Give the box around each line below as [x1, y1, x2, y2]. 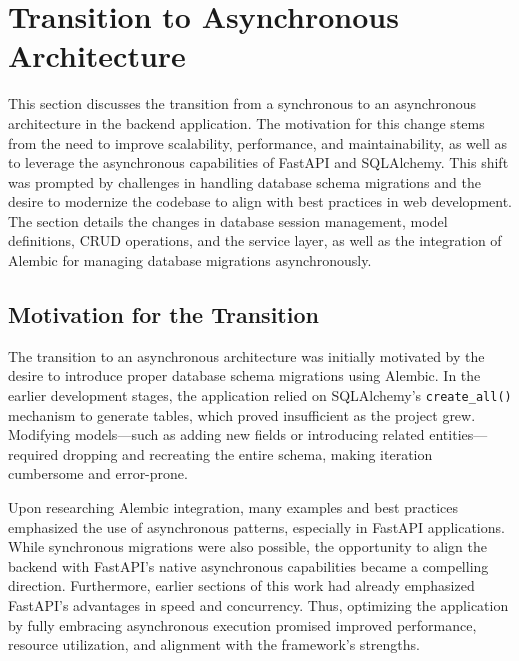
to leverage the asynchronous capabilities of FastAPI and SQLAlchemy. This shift [8, 152, 509, 173]
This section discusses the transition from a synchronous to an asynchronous [8, 93, 477, 114]
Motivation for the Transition [8, 299, 319, 330]
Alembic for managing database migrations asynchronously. [8, 250, 372, 271]
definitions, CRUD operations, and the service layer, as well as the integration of [8, 230, 502, 251]
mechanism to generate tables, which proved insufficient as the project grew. [8, 404, 476, 425]
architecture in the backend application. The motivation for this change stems [8, 112, 485, 133]
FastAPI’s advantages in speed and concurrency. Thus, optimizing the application [8, 595, 509, 616]
